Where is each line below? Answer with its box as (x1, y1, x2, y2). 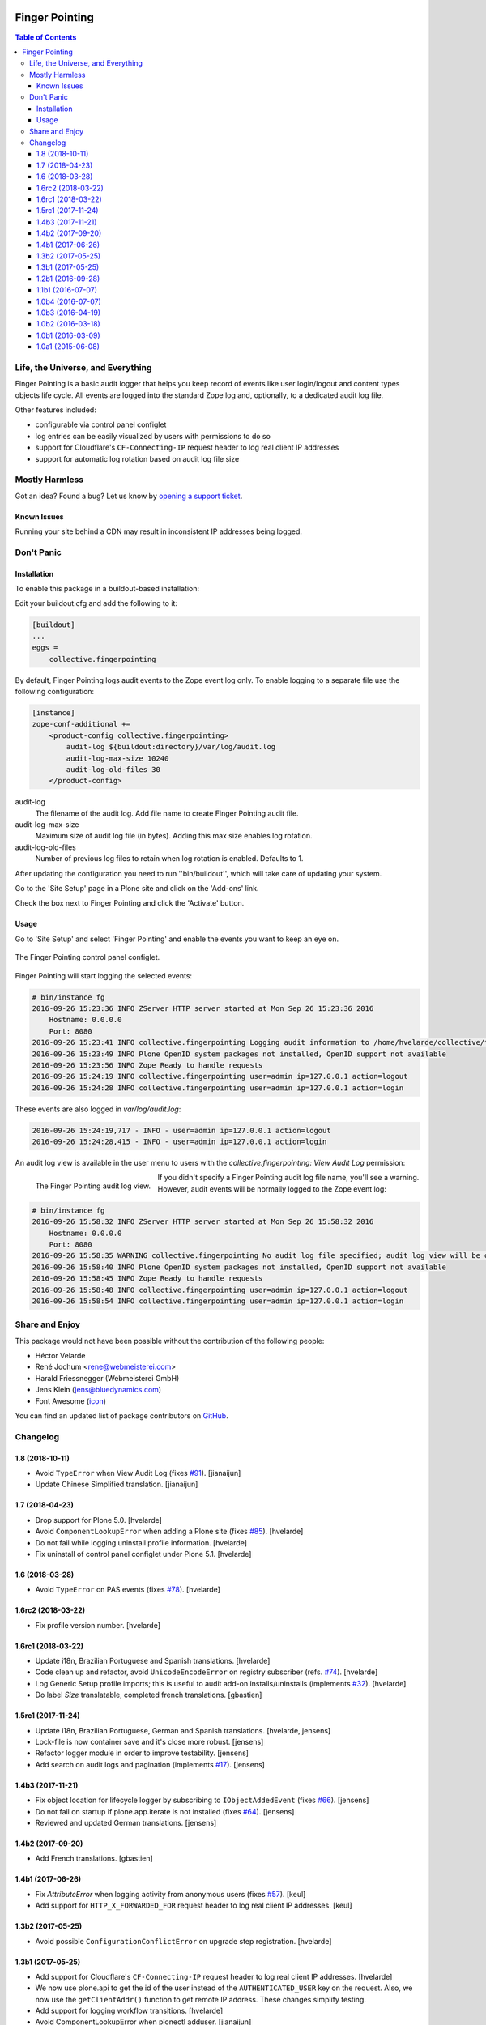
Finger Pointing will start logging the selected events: (15, 970, 193, 980)
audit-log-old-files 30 (66, 765, 161, 774)
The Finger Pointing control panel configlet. (15, 953, 160, 962)
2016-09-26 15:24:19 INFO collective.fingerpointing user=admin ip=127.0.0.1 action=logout (32, 1072, 408, 1081)
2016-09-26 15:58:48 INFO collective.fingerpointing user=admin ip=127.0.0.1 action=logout (32, 1285, 408, 1294)
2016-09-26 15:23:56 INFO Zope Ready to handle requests (32, 1060, 263, 1069)
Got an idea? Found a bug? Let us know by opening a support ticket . (15, 491, 243, 501)
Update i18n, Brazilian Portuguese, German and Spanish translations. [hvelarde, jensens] (35, 1725, 331, 1735)
